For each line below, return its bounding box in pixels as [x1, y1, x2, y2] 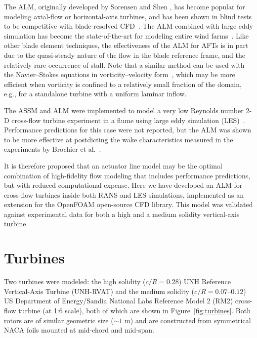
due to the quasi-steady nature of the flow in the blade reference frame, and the [4, 49, 245, 60]
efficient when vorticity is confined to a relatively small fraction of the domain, [4, 79, 242, 89]
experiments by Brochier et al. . [4, 144, 101, 154]
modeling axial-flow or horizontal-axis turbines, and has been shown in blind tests [4, 11, 252, 21]
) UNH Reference [178, 276, 231, 287]
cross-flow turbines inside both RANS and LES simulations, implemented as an [4, 189, 244, 200]
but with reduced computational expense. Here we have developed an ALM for [4, 180, 243, 190]
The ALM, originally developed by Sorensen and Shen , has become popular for [4, 1, 245, 11]
